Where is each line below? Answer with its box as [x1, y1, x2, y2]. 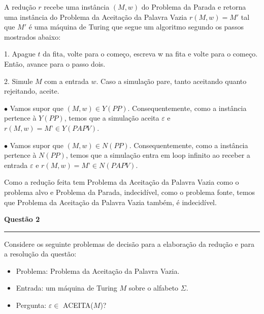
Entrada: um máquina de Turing [16, 282, 117, 293]
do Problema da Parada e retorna [141, 2, 246, 12]
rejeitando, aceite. [4, 85, 59, 96]
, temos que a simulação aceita [64, 112, 159, 123]
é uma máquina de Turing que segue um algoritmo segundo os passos [28, 21, 244, 32]
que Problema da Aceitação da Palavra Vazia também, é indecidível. [4, 196, 217, 207]
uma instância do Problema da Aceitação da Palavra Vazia [4, 11, 187, 22]
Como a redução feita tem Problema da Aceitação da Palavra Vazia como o [4, 177, 239, 187]
